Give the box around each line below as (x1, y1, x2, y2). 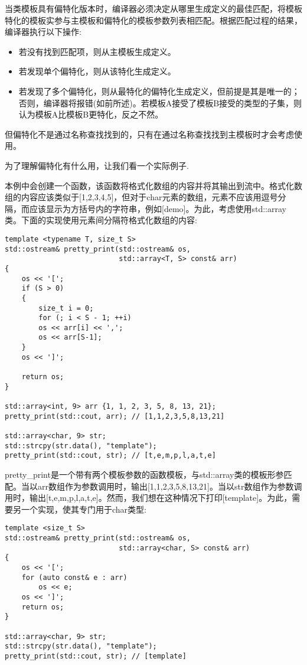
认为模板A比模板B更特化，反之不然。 (18, 108, 164, 120)
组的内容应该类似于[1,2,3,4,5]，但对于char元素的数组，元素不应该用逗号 (5, 191, 278, 203)
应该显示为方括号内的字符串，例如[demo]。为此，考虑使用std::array (29, 202, 286, 214)
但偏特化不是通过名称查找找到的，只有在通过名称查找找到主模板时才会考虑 (5, 128, 294, 140)
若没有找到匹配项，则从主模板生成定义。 (18, 45, 176, 57)
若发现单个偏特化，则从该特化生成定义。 (18, 65, 176, 77)
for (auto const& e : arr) (21, 573, 128, 582)
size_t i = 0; (38, 304, 94, 312)
